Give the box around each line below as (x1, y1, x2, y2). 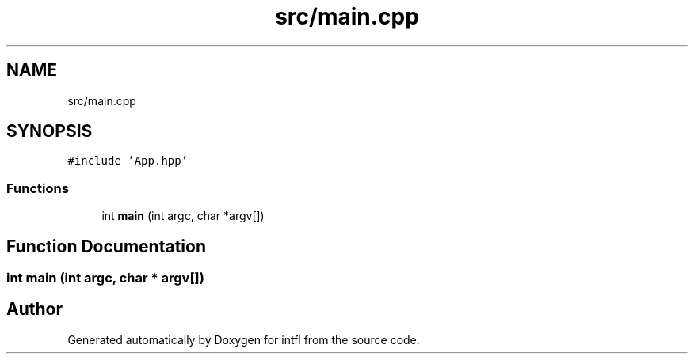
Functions (6, 180, 69, 196)
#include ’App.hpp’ (67, 154, 189, 168)
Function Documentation (6, 236, 206, 256)
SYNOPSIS (6, 121, 93, 142)
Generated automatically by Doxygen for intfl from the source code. (67, 332, 420, 347)
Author (6, 299, 63, 320)
